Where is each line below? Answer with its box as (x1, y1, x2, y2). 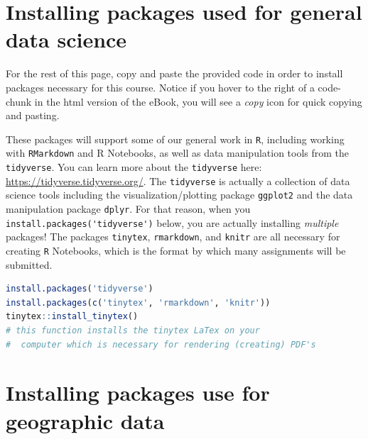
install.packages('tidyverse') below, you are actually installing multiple (6, 215, 339, 230)
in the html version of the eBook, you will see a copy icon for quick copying (34, 94, 362, 109)
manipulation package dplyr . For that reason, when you (6, 201, 251, 216)
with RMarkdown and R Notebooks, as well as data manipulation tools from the (6, 145, 350, 160)
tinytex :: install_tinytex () (6, 311, 139, 322)
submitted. (6, 257, 53, 272)
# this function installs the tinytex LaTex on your (6, 325, 260, 335)
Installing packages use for (6, 378, 270, 407)
